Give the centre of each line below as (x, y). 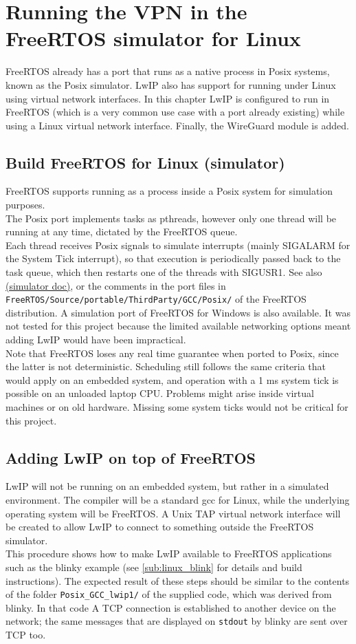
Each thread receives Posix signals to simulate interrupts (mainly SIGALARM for (178, 245)
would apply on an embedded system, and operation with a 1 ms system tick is (172, 379)
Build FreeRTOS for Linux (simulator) (145, 162)
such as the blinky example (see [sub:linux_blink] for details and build (154, 567)
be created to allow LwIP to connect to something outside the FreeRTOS (160, 527)
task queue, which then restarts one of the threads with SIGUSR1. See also (164, 272)
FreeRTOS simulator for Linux (153, 38)
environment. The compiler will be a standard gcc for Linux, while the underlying (178, 500)
